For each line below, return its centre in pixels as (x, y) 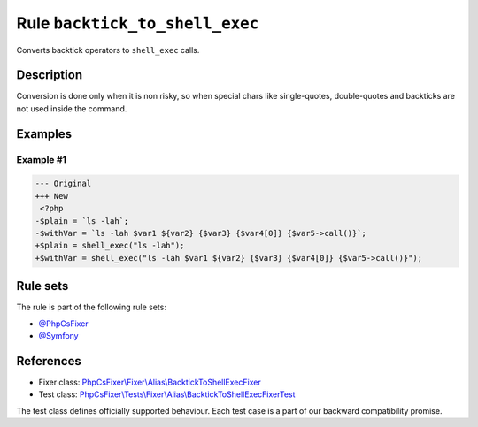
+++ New (51, 196)
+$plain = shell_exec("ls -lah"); (110, 246)
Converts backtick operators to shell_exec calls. (108, 50)
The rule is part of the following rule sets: (92, 307)
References (49, 361)
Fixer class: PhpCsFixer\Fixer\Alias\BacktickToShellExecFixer (150, 382)
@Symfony (58, 336)
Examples (44, 134)
